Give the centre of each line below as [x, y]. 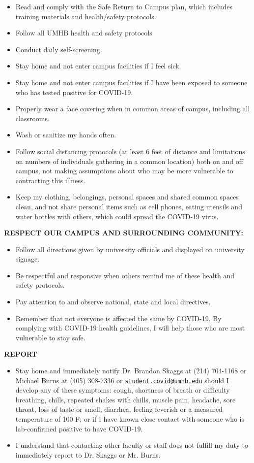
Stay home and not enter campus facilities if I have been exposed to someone [131, 82]
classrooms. [32, 118]
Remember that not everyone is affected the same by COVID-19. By [118, 318]
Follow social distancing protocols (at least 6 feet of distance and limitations [130, 151]
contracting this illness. [50, 180]
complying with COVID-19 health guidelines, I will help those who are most [130, 328]
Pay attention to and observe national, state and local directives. [113, 302]
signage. [28, 259]
